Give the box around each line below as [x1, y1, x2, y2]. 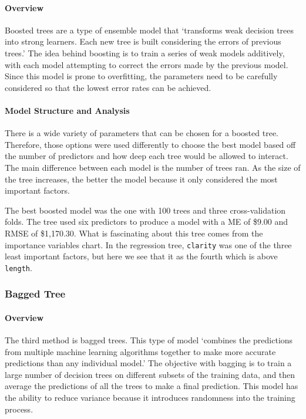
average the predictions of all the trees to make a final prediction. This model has [5, 380, 298, 392]
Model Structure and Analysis [5, 104, 130, 116]
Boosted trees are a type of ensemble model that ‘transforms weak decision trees [5, 23, 294, 36]
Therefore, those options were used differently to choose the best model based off [5, 138, 296, 150]
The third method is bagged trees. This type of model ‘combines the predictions [5, 334, 293, 346]
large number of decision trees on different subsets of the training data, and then [5, 368, 295, 380]
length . [5, 261, 32, 273]
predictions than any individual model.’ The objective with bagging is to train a [5, 357, 292, 369]
